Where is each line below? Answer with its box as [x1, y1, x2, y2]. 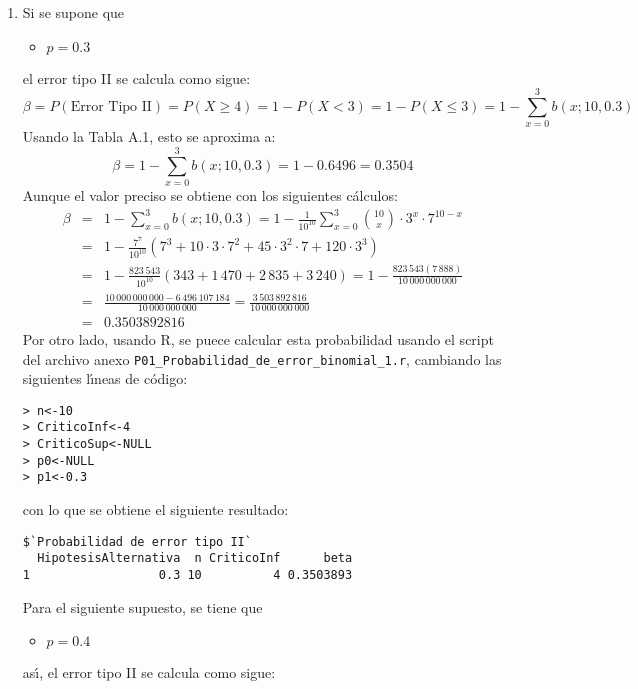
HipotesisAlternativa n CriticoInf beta [37, 551, 353, 566]
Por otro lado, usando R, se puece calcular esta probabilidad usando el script [22, 328, 494, 349]
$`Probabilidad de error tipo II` [22, 534, 252, 549]
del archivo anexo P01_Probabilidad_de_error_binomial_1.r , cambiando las [22, 348, 502, 369]
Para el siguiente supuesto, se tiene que [22, 596, 263, 617]
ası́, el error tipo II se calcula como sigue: [22, 662, 276, 683]
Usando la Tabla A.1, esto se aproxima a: [22, 126, 276, 147]
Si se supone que [22, 2, 125, 22]
